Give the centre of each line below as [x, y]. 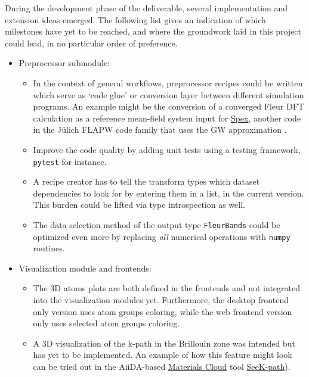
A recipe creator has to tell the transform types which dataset [146, 181]
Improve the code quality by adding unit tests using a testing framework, [167, 149]
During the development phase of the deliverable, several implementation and [146, 8]
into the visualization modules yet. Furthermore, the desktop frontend [161, 300]
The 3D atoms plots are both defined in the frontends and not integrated [166, 288]
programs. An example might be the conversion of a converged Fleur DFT [169, 106]
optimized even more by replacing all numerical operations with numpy [162, 236]
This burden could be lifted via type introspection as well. [139, 205]
